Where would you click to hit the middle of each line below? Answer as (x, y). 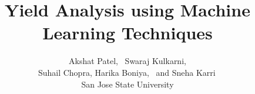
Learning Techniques (127, 33)
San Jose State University (127, 84)
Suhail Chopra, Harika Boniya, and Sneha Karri (127, 72)
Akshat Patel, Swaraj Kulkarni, (127, 61)
